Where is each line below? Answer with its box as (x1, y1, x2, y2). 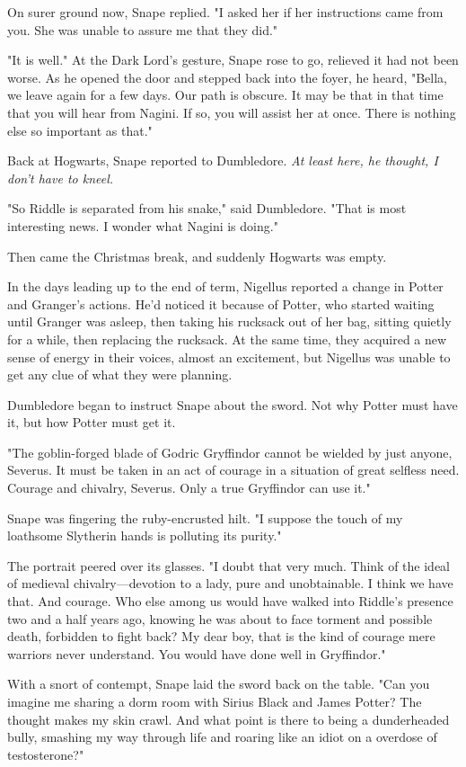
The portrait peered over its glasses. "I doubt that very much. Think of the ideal (7, 556, 451, 575)
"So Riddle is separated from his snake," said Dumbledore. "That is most (7, 199, 407, 218)
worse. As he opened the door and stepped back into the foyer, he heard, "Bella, (7, 67, 447, 86)
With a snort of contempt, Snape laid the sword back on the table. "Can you (7, 674, 430, 693)
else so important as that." (7, 120, 153, 139)
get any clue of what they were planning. (7, 365, 233, 384)
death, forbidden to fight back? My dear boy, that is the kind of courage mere (7, 627, 435, 646)
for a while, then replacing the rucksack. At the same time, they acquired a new (7, 329, 447, 348)
